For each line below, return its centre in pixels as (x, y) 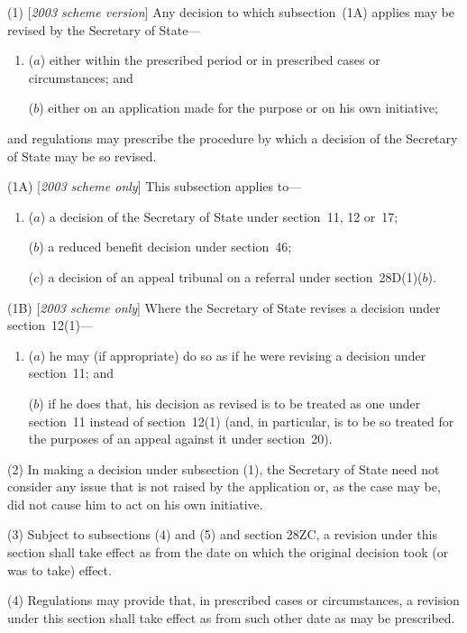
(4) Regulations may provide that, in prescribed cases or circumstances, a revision (233, 600)
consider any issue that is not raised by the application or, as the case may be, (224, 486)
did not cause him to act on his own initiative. (135, 504)
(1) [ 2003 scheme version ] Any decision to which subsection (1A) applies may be (231, 12)
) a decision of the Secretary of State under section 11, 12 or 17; (219, 216)
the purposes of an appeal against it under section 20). (180, 439)
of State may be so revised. (82, 156)
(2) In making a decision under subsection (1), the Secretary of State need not (224, 468)
